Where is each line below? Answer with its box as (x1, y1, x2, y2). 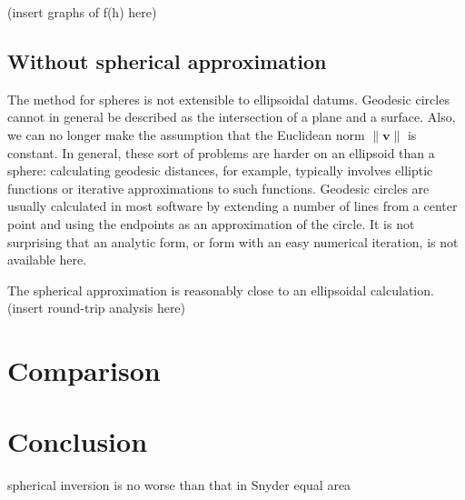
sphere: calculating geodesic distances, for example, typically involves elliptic (7, 161, 433, 180)
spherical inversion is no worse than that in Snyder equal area (7, 475, 351, 495)
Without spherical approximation (7, 46, 327, 75)
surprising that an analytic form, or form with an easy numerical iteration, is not (7, 232, 459, 251)
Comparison (7, 352, 161, 389)
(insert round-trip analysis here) (7, 298, 186, 317)
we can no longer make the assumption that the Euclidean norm (7, 125, 365, 144)
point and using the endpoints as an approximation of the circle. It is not (7, 214, 415, 233)
